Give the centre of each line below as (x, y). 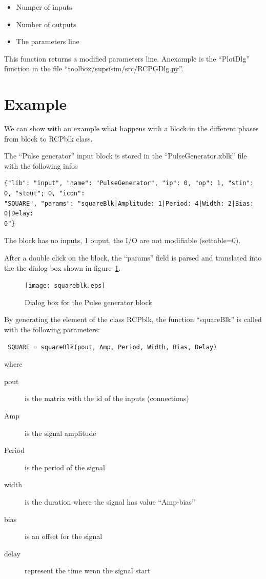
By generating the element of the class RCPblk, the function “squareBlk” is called (133, 319)
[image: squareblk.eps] (65, 286)
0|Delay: (19, 214)
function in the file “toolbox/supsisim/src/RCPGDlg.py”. (94, 68)
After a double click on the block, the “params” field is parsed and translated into (133, 258)
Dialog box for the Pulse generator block (88, 302)
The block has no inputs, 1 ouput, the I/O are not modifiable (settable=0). (122, 240)
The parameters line (48, 41)
